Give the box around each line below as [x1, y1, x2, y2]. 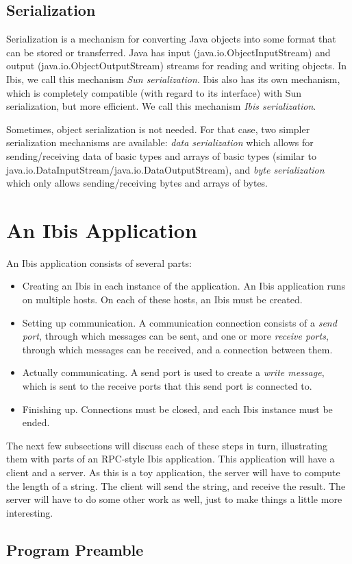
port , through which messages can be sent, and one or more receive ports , [22, 329, 329, 343]
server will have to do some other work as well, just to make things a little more [6, 492, 342, 506]
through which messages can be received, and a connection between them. [22, 342, 333, 356]
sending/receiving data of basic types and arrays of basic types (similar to [6, 148, 316, 163]
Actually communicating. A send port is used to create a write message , [22, 365, 325, 379]
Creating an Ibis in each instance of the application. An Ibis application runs [22, 279, 346, 293]
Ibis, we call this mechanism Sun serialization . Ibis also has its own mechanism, [6, 71, 340, 86]
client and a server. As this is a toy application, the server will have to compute [6, 465, 340, 479]
